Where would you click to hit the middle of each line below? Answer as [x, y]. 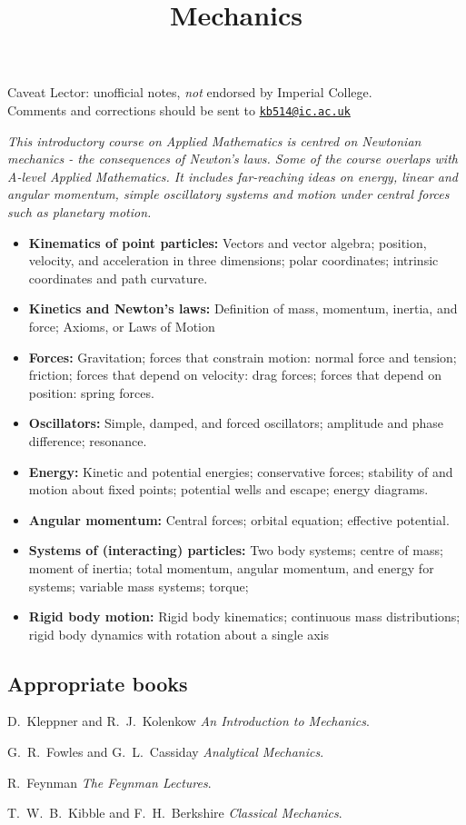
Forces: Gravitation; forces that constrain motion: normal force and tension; [243, 357]
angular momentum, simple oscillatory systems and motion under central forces [228, 194]
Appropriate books [98, 683]
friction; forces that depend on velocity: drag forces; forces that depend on [235, 375]
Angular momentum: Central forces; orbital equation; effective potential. [239, 519]
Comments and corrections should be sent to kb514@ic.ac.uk [179, 109]
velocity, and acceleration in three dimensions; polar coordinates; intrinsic [233, 260]
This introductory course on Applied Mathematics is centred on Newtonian [214, 140]
